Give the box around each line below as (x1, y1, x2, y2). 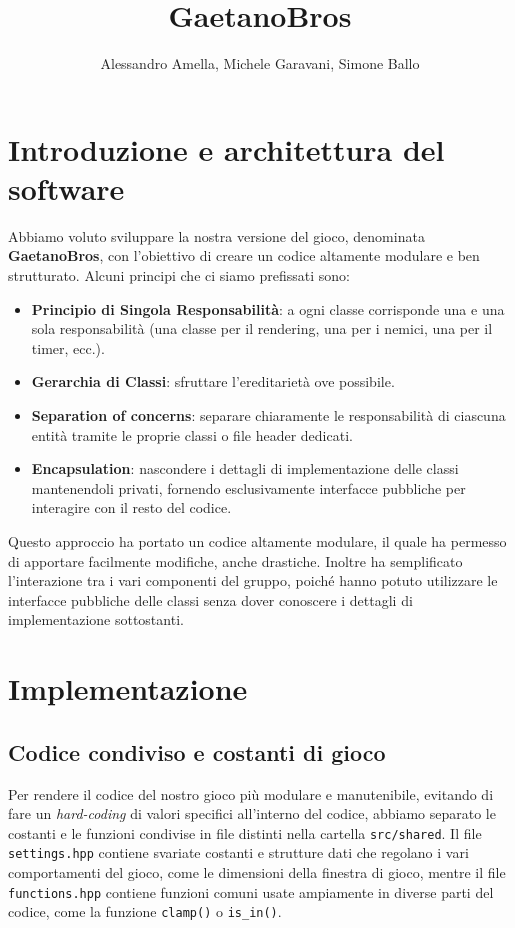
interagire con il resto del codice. (31, 497, 232, 518)
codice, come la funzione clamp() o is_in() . (8, 901, 282, 922)
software (8, 167, 125, 208)
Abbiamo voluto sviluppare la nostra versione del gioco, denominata (8, 225, 425, 246)
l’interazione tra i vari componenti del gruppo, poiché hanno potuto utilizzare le (8, 570, 498, 591)
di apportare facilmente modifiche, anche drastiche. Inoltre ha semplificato (8, 550, 463, 571)
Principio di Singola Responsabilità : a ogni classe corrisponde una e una (31, 298, 505, 319)
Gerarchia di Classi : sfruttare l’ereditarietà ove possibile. (31, 371, 395, 392)
